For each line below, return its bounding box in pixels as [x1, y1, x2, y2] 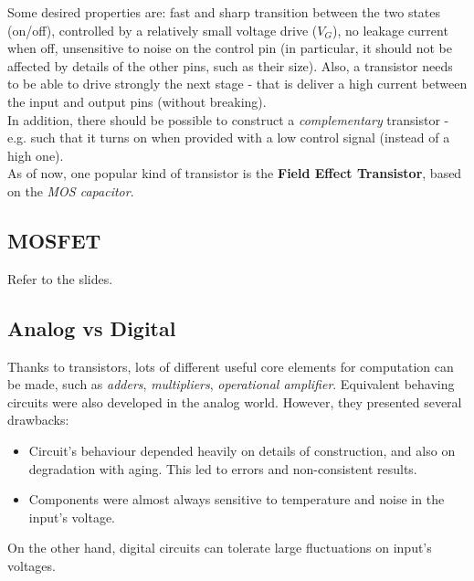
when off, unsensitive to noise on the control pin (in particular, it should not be [7, 38, 452, 58]
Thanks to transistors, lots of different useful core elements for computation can [7, 356, 454, 375]
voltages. [7, 555, 56, 575]
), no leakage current [332, 20, 448, 39]
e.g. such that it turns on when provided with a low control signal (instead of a [7, 128, 450, 147]
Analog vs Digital [7, 313, 176, 342]
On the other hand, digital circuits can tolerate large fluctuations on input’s [7, 538, 432, 557]
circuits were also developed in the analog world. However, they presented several [7, 392, 462, 411]
